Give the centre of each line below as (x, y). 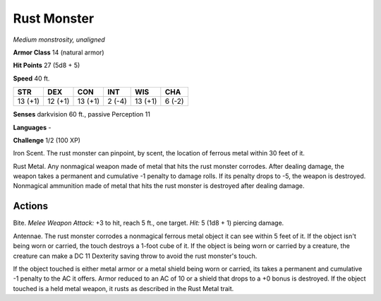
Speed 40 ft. (31, 78)
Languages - (32, 127)
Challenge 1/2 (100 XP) (47, 140)
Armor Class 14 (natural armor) (59, 52)
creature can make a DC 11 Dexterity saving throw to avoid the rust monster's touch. (135, 256)
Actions (31, 206)
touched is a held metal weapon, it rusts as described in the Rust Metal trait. (123, 288)
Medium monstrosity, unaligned (59, 40)
